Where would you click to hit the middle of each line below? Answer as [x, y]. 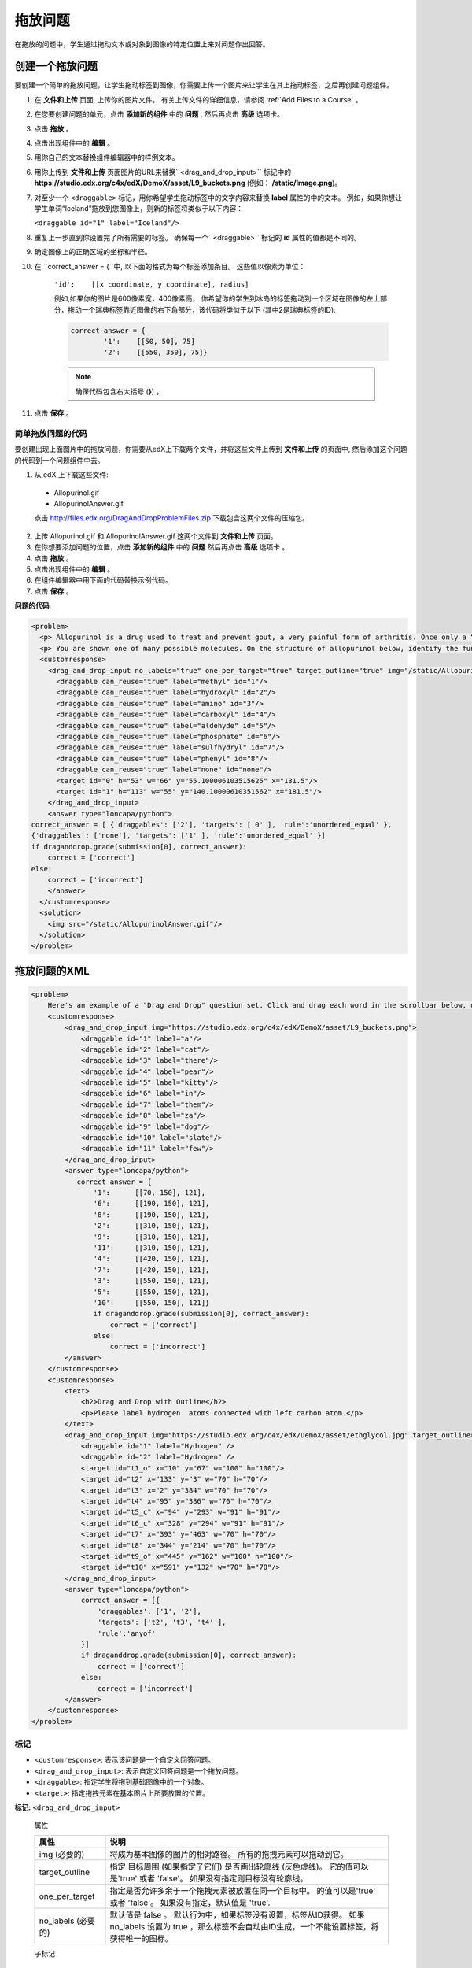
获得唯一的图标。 [141, 1938]
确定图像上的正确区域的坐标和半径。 [93, 252]
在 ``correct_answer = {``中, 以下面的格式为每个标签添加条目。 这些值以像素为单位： [170, 266]
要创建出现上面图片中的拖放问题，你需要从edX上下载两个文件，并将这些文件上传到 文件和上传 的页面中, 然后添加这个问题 [211, 449]
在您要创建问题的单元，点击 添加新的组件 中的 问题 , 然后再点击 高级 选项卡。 [159, 114]
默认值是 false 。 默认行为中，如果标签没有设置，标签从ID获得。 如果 [237, 1914]
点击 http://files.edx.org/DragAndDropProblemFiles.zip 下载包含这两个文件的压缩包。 [172, 518]
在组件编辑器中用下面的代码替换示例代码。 [103, 580]
